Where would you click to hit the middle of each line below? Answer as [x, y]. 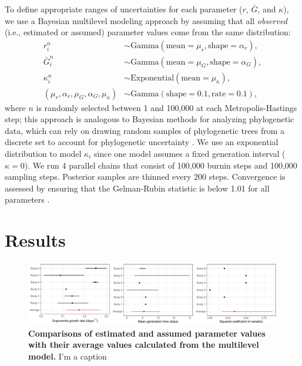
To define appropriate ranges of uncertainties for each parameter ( [124, 9]
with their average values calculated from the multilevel [144, 345]
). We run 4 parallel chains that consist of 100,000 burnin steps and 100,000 [161, 165]
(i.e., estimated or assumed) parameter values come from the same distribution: [148, 32]
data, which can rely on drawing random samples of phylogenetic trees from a [145, 130]
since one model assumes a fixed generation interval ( [190, 153]
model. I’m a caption [68, 356]
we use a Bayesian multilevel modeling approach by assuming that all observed [146, 20]
